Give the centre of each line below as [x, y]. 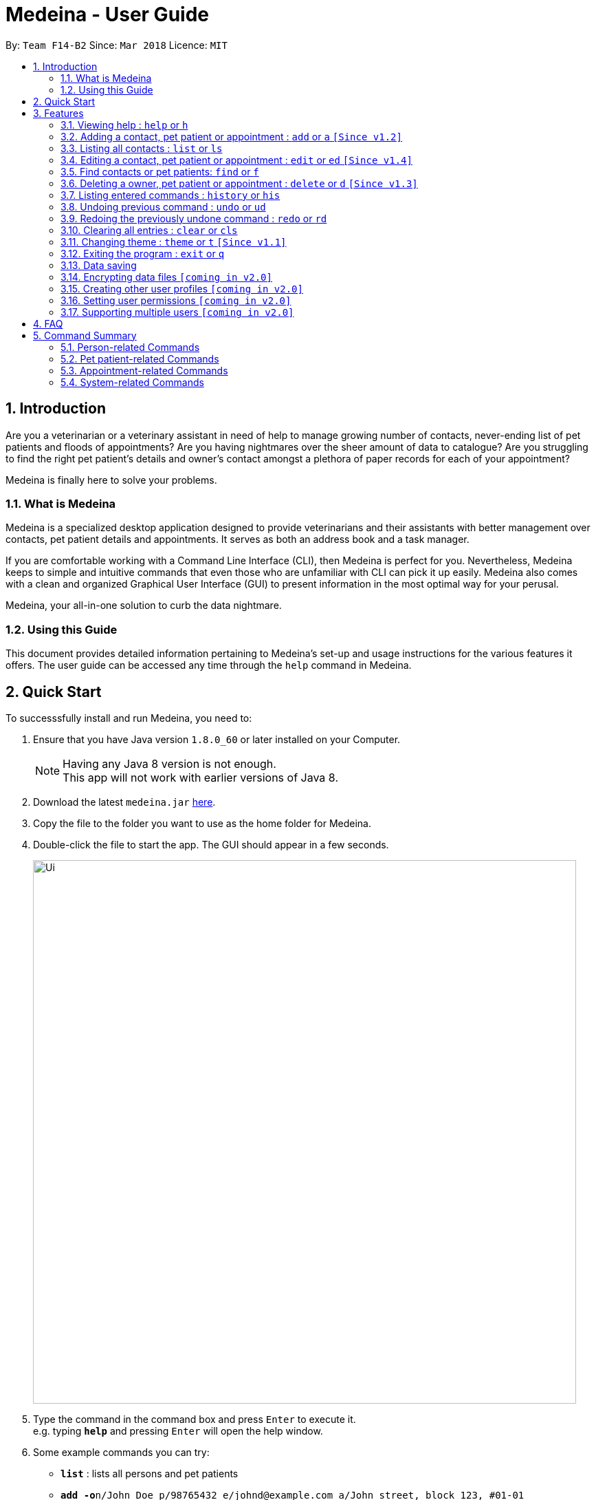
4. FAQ [48, 323]
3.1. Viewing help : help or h [124, 125]
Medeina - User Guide [107, 14]
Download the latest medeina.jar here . [124, 802]
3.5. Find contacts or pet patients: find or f [160, 171]
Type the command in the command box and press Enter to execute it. [195, 1419]
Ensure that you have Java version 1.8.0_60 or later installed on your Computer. [217, 739]
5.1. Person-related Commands [130, 347]
